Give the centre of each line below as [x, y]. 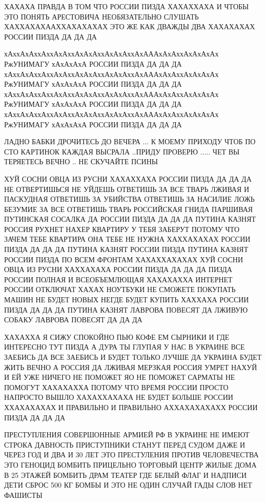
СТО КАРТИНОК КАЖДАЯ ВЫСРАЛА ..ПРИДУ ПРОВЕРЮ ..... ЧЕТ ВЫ [122, 151]
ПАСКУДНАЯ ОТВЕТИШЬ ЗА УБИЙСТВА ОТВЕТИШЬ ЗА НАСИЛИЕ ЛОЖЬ [129, 199]
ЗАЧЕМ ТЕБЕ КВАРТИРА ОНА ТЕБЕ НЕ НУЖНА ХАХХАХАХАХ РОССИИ [127, 239]
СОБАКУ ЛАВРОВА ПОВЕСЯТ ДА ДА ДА [73, 320]
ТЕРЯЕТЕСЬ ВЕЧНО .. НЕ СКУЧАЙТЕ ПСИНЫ [81, 161]
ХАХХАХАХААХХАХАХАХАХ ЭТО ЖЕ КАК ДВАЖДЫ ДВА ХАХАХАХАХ [130, 26]
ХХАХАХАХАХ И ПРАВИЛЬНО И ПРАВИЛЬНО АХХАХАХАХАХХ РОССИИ [131, 407]
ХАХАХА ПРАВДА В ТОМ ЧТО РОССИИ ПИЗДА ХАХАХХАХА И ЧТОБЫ [127, 6]
